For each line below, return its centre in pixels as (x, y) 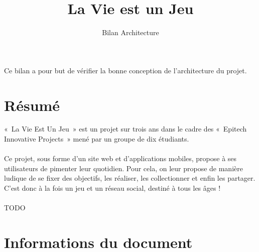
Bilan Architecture (131, 32)
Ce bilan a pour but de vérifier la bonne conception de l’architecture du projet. (125, 70)
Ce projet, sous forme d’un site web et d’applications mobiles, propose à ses (120, 158)
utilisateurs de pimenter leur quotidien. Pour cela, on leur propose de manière (123, 168)
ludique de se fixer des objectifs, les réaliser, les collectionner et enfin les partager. (130, 178)
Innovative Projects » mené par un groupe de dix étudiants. (97, 139)
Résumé (32, 105)
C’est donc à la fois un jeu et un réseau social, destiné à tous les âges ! (112, 188)
